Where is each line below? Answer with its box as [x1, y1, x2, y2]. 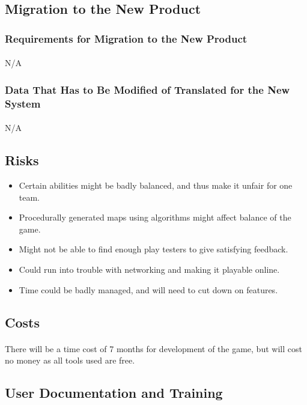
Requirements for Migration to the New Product [5, 31, 248, 46]
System [5, 96, 41, 111]
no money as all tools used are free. [5, 354, 135, 367]
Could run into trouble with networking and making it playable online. [19, 263, 280, 275]
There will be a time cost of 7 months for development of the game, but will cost [5, 342, 302, 355]
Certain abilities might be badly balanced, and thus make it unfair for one [19, 178, 293, 191]
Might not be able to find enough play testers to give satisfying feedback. [19, 243, 288, 255]
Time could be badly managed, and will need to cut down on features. [19, 283, 278, 296]
